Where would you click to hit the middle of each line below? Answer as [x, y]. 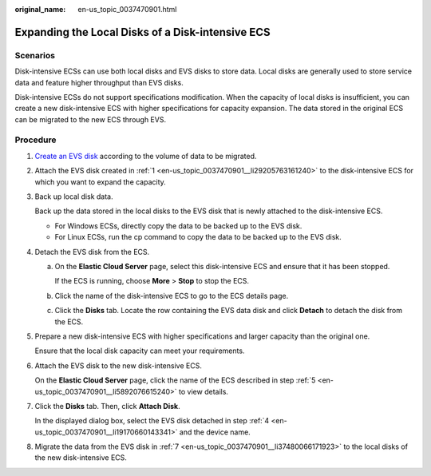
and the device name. [215, 432]
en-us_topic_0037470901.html [127, 9]
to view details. [204, 391]
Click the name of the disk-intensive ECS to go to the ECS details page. [172, 296]
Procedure [36, 140]
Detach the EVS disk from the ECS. [92, 252]
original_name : [40, 9]
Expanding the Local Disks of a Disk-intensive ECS [142, 32]
